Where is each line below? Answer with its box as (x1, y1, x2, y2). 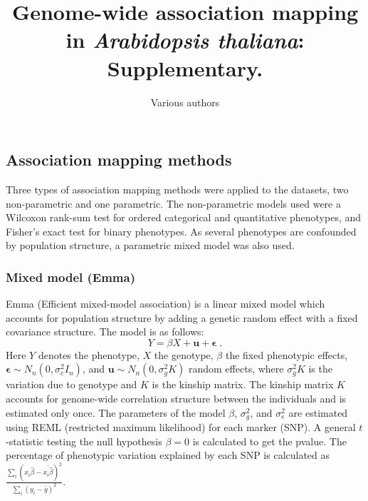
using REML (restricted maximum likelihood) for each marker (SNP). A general (6, 420, 356, 435)
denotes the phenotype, (38, 347, 140, 362)
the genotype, (154, 347, 214, 362)
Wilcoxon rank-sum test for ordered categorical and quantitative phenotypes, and (6, 210, 362, 225)
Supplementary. (107, 53, 263, 82)
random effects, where (189, 361, 284, 376)
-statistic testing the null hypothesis (6, 433, 162, 448)
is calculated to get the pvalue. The (192, 433, 347, 448)
